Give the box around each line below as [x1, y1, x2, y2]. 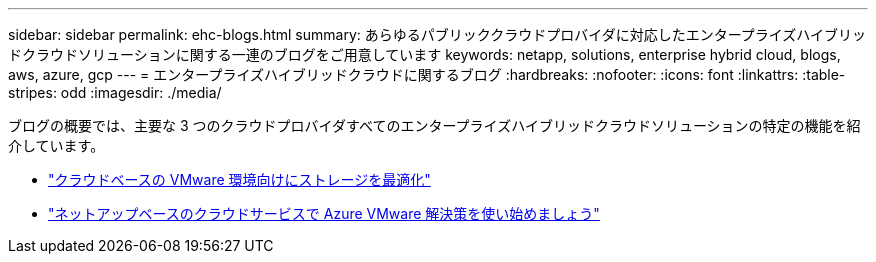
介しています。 [8, 137, 105, 154]
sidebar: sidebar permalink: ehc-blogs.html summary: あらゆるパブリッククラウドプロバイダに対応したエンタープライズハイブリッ [8, 26, 867, 43]
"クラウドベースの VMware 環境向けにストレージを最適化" [48, 171, 431, 188]
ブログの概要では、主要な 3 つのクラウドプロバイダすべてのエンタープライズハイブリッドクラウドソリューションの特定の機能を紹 [8, 117, 861, 134]
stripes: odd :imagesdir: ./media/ [8, 84, 222, 101]
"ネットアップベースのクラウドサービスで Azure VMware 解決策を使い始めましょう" [48, 205, 600, 222]
